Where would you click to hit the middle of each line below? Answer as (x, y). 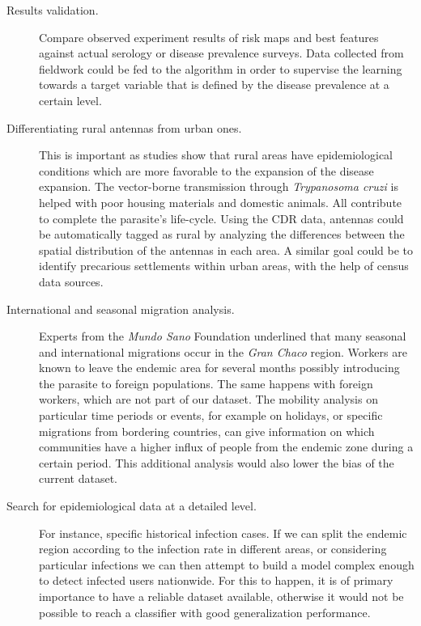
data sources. (71, 281)
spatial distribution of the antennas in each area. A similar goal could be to (226, 250)
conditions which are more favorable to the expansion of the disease (206, 170)
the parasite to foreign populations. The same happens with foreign (206, 383)
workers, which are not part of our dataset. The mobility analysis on (208, 399)
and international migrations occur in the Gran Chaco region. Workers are (223, 351)
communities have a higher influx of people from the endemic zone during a (226, 447)
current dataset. (78, 478)
